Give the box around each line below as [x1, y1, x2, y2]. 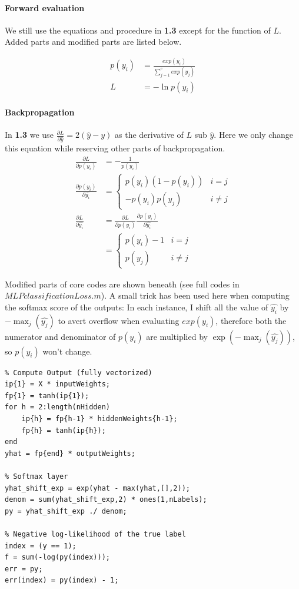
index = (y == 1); [5, 541, 77, 550]
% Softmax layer [5, 472, 68, 481]
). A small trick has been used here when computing [101, 289, 290, 302]
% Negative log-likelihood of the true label [5, 530, 186, 538]
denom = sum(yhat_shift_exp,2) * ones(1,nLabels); [5, 495, 207, 504]
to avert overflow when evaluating [58, 314, 180, 326]
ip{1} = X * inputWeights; [5, 380, 110, 389]
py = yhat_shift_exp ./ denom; [5, 507, 127, 515]
